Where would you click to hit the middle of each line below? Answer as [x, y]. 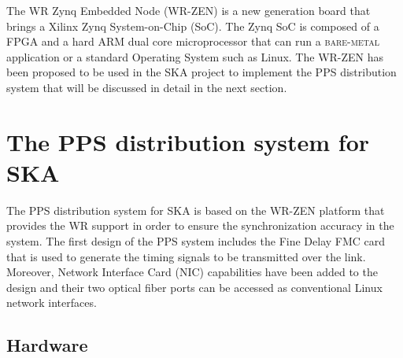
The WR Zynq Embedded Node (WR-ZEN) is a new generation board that [189, 10]
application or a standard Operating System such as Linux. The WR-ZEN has [195, 56]
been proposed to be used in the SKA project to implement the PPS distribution [201, 72]
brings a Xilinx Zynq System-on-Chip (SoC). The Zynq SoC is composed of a [193, 26]
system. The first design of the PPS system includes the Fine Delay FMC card [196, 241]
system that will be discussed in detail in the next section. [147, 87]
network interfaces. [52, 303]
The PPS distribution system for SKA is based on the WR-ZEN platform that [196, 210]
